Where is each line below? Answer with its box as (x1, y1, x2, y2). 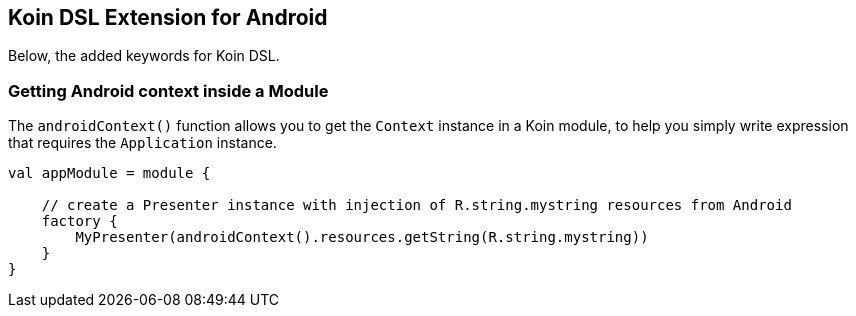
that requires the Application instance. (8, 134, 277, 152)
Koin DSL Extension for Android (8, 5, 328, 30)
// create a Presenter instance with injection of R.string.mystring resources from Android (41, 197, 792, 214)
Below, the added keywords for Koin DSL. (8, 47, 280, 65)
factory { (41, 213, 118, 230)
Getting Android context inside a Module (8, 80, 329, 101)
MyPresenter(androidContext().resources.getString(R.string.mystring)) (75, 229, 649, 246)
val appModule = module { (8, 165, 211, 182)
